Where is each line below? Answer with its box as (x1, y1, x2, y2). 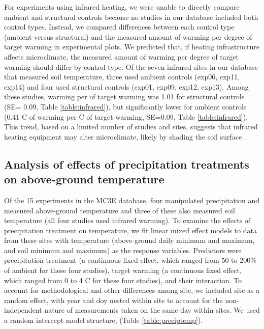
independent (4, 305, 42, 315)
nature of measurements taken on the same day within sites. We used (44, 305, 260, 315)
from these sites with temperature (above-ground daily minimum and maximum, (4, 235, 255, 245)
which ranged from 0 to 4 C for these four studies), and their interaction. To (4, 275, 242, 285)
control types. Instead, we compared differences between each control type (4, 21, 235, 32)
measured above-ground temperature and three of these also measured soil (4, 205, 235, 215)
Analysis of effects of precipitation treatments (4, 156, 249, 172)
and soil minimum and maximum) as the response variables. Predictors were (4, 244, 242, 255)
